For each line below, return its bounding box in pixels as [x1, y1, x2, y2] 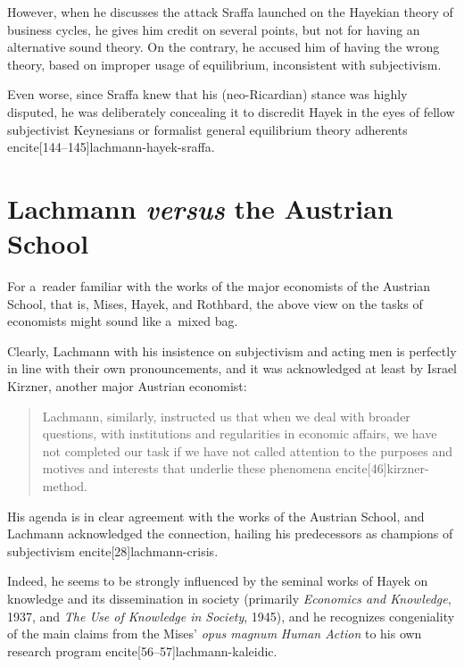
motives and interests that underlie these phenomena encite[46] [42, 459, 387, 478]
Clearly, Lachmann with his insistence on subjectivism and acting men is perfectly [7, 341, 457, 360]
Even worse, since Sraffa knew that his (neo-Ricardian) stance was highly [7, 85, 408, 104]
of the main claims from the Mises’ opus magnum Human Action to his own [7, 624, 422, 643]
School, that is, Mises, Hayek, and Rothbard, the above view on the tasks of [7, 294, 423, 313]
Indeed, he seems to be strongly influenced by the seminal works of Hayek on [7, 571, 428, 590]
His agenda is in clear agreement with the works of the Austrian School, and [7, 506, 425, 525]
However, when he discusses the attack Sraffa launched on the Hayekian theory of [7, 3, 453, 21]
